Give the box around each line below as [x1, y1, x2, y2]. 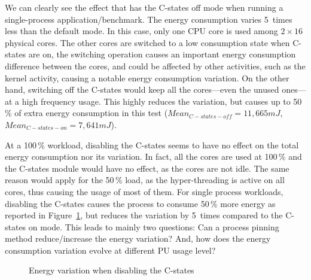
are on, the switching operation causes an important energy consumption [28, 48, 296, 60]
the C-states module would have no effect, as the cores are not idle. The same [5, 162, 289, 174]
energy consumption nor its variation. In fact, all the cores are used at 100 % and [5, 150, 302, 163]
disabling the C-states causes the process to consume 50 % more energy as [5, 197, 276, 209]
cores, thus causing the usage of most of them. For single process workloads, [5, 185, 283, 197]
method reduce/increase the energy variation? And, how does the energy [5, 232, 271, 245]
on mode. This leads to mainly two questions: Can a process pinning [28, 220, 279, 233]
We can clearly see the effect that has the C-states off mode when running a [5, 1, 283, 13]
